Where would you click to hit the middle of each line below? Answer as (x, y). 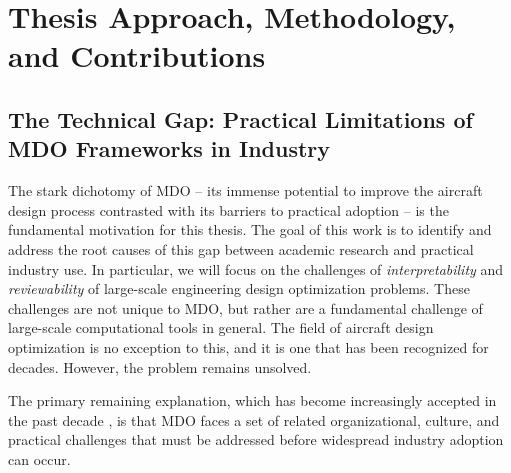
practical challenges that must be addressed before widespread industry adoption (256, 439)
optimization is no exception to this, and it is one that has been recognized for (248, 346)
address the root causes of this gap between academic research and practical (241, 248)
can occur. (39, 458)
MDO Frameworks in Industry (169, 148)
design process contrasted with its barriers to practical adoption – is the (228, 209)
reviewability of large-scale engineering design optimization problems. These (239, 288)
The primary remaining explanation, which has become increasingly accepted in (252, 400)
